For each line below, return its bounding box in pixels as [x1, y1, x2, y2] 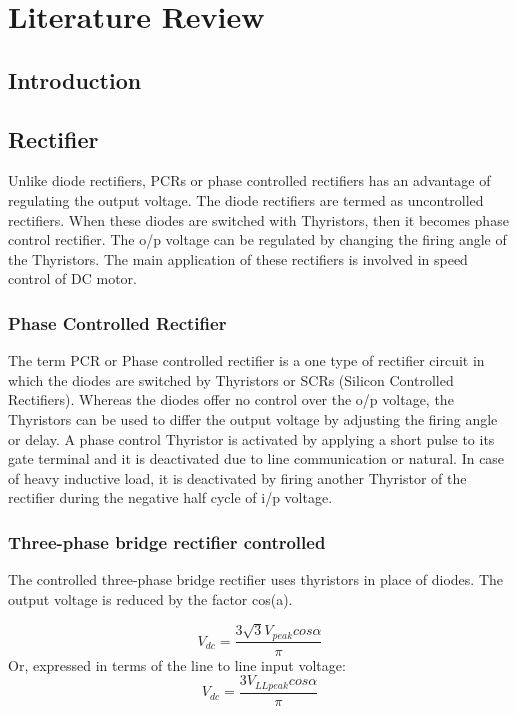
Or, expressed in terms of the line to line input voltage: [8, 654, 346, 675]
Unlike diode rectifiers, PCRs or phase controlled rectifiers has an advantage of [8, 170, 491, 191]
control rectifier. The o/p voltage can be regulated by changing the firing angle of [8, 229, 507, 250]
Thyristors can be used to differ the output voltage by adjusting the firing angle [8, 408, 498, 429]
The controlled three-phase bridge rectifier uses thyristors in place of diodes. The [8, 569, 503, 590]
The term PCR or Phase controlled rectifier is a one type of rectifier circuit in [8, 350, 485, 371]
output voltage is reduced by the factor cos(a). [8, 588, 293, 609]
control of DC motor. [8, 268, 137, 289]
